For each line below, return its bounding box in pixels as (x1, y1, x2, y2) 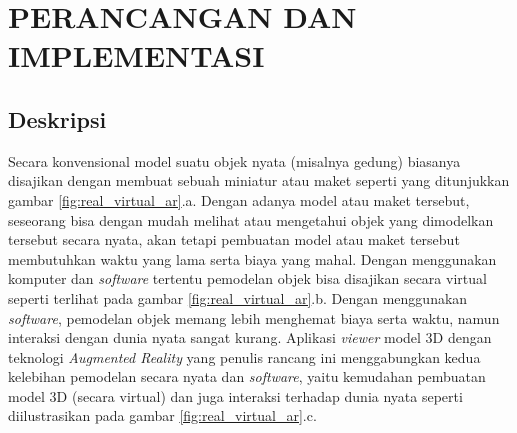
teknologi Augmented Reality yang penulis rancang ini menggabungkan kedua (8, 346, 481, 367)
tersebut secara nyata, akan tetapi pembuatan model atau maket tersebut (8, 229, 460, 250)
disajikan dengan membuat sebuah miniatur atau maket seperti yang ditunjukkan (8, 170, 510, 191)
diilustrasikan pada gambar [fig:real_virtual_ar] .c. (8, 405, 317, 426)
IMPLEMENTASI (8, 35, 265, 76)
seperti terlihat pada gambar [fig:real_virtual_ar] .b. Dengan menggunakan (8, 287, 468, 308)
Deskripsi (8, 103, 107, 134)
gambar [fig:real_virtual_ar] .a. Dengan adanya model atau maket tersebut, (8, 189, 470, 210)
